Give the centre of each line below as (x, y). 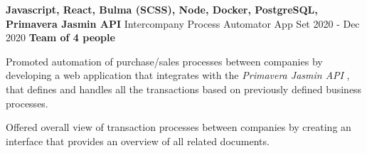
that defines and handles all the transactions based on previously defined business (184, 89)
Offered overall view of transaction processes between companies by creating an (179, 127)
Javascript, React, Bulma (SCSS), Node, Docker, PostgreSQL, (162, 9)
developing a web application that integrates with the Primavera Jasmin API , (178, 75)
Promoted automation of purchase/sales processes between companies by (164, 61)
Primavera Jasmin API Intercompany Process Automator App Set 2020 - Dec (183, 23)
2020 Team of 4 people (60, 37)
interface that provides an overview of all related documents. (138, 141)
